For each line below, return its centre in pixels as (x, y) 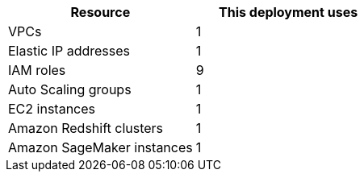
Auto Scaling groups (70, 89)
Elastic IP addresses (69, 51)
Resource (100, 12)
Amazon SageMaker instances (100, 147)
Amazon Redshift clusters (86, 128)
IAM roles (37, 70)
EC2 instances (52, 109)
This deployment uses (289, 12)
